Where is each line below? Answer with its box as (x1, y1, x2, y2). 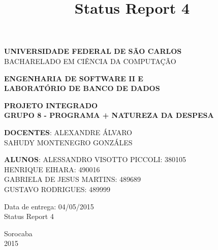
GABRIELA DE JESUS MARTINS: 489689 (4, 174, 141, 184)
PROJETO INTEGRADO (4, 100, 98, 110)
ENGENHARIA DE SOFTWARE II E (4, 73, 143, 83)
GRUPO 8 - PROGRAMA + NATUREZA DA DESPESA (4, 110, 214, 120)
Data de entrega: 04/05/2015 (4, 201, 94, 211)
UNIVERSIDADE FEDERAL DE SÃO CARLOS (4, 46, 182, 56)
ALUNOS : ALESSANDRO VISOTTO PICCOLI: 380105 (4, 154, 186, 165)
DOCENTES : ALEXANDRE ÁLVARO (4, 127, 132, 137)
